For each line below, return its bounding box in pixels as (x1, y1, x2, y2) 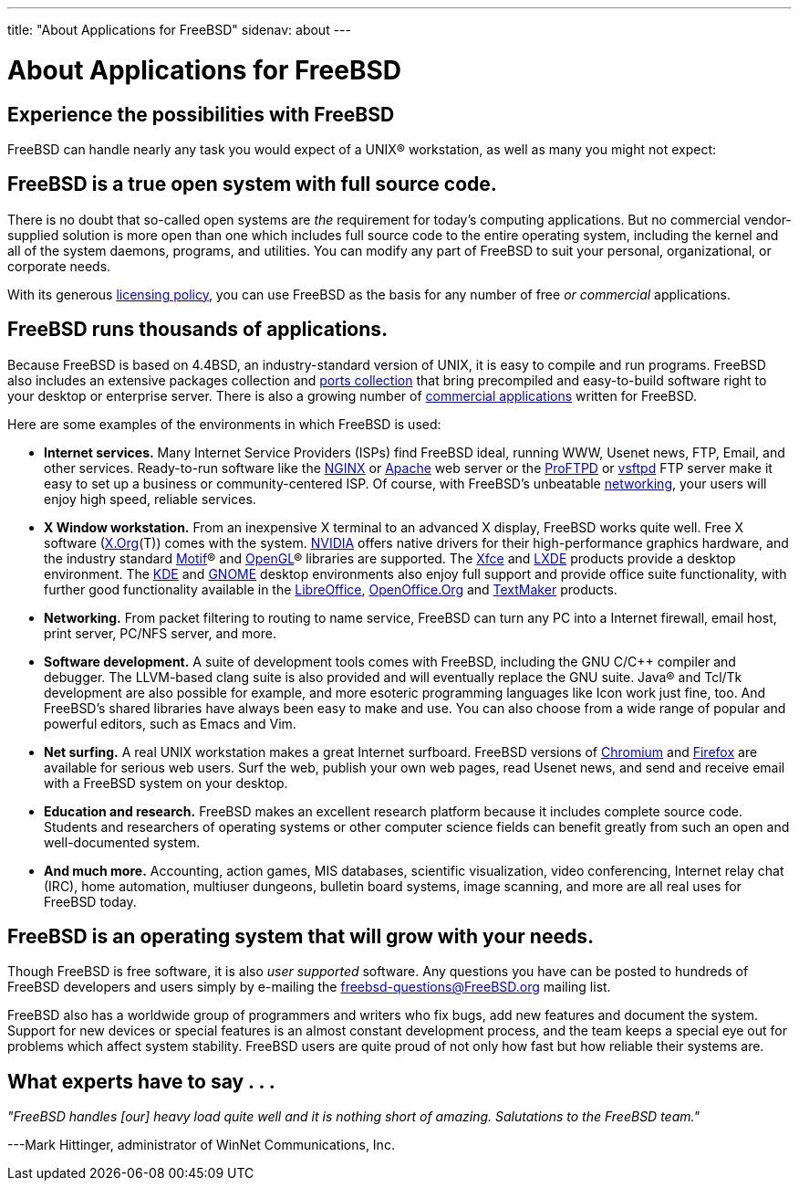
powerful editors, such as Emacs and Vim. (44, 715, 296, 731)
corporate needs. (7, 258, 111, 274)
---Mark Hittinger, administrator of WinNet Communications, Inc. (7, 1137, 395, 1153)
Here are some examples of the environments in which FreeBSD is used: (7, 415, 441, 432)
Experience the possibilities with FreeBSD (7, 102, 395, 126)
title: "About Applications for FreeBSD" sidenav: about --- (7, 22, 351, 37)
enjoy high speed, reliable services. (44, 490, 256, 507)
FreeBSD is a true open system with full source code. (7, 173, 497, 196)
